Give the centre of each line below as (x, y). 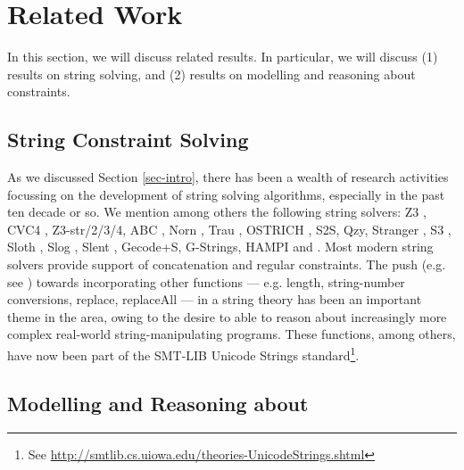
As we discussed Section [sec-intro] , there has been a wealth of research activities (228, 177)
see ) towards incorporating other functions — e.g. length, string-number (206, 281)
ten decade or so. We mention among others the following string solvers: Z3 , (217, 212)
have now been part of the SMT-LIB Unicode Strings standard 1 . (183, 354)
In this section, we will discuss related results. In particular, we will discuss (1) (223, 57)
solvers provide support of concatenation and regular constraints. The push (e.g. (227, 264)
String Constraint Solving (128, 140)
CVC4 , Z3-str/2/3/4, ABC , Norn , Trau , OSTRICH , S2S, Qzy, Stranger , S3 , (229, 229)
